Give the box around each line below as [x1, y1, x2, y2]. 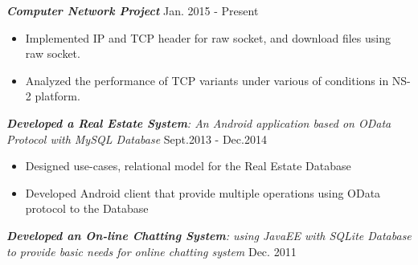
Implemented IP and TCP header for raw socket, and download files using [25, 29, 391, 46]
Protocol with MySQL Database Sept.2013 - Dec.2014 [6, 130, 267, 147]
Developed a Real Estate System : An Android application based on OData [6, 114, 391, 131]
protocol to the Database [25, 200, 149, 217]
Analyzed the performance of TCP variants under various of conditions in [25, 71, 389, 88]
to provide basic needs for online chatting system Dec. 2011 [6, 243, 297, 259]
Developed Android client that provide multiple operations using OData [25, 184, 381, 201]
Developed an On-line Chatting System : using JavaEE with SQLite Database [6, 226, 412, 243]
